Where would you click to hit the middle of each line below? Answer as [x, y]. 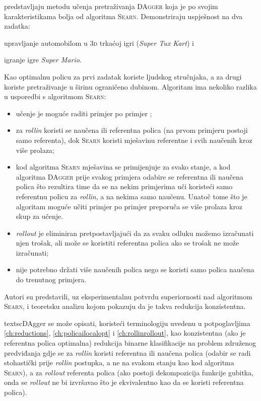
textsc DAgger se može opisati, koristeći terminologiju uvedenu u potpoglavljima [127, 323]
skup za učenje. [40, 216]
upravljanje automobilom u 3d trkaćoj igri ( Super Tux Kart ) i [99, 43]
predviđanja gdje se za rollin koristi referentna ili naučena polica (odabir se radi [127, 352]
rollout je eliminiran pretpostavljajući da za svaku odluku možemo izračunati [135, 233]
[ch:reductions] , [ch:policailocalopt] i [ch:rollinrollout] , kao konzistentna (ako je [125, 333]
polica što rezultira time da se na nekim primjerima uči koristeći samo [124, 186]
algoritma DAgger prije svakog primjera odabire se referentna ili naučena [129, 176]
